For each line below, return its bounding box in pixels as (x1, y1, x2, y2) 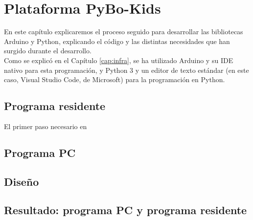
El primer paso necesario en (4, 121, 87, 131)
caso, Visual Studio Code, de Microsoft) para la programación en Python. (4, 74, 225, 85)
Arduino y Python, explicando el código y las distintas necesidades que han (4, 36, 230, 46)
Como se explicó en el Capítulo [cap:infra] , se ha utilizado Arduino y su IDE (4, 55, 233, 65)
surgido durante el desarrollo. (4, 45, 92, 56)
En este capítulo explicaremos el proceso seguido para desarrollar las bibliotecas (4, 26, 243, 37)
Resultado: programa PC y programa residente (4, 202, 247, 218)
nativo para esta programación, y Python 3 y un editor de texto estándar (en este (4, 65, 249, 75)
